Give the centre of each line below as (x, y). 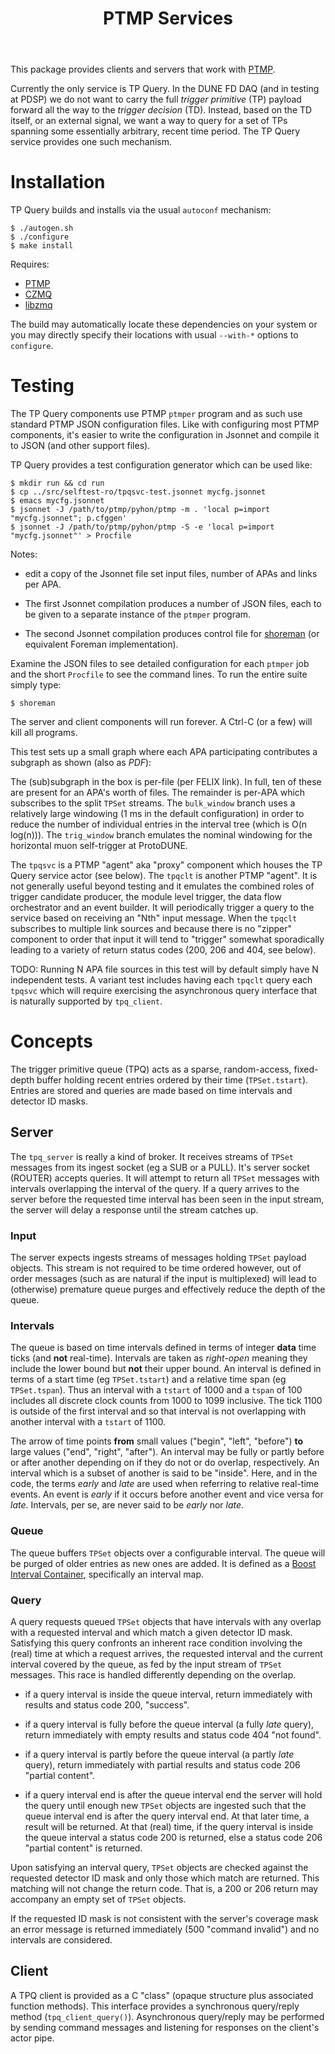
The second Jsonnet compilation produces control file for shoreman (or (172, 634)
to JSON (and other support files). (80, 446)
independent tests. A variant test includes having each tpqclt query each (161, 980)
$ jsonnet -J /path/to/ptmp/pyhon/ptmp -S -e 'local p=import (142, 527)
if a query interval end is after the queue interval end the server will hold (173, 1795)
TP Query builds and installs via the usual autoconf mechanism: (141, 210)
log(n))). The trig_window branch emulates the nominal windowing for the (161, 835)
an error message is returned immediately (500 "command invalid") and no (165, 1929)
